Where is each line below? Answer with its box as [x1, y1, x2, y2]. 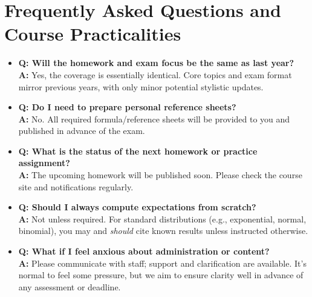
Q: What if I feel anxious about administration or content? [18, 245, 270, 258]
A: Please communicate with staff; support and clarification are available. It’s [18, 256, 307, 269]
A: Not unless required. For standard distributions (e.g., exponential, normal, [18, 212, 307, 225]
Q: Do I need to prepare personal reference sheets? [18, 101, 236, 113]
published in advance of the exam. [18, 124, 145, 137]
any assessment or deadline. [18, 280, 121, 293]
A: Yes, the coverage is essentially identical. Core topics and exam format [18, 68, 292, 81]
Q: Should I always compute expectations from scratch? [18, 201, 256, 213]
